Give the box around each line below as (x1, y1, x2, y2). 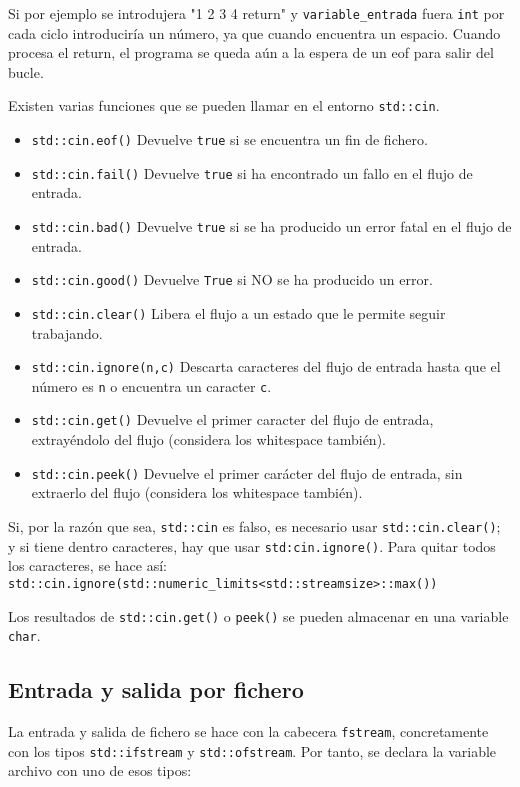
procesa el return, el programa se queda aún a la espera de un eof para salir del (8, 42, 494, 63)
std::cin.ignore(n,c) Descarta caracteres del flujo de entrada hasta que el (31, 356, 501, 377)
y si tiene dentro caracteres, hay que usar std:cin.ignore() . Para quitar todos (8, 535, 496, 556)
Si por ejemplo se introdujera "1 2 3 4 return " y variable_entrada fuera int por (8, 3, 505, 23)
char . (8, 625, 41, 646)
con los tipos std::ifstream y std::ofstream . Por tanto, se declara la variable (8, 740, 497, 761)
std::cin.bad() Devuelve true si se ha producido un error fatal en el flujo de (31, 216, 512, 236)
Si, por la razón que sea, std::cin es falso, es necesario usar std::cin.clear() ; (8, 515, 501, 536)
